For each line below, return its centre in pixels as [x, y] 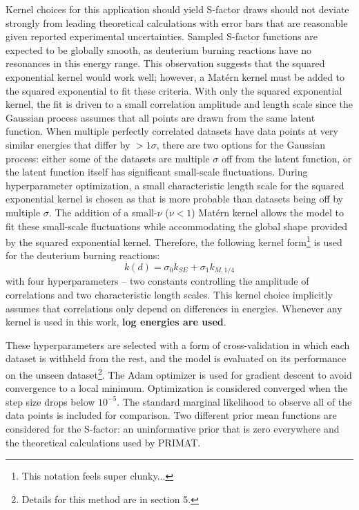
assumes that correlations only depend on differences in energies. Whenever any [174, 308]
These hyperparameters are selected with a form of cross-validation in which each [178, 344]
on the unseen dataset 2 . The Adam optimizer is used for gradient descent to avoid [179, 373]
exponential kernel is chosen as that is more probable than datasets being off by [175, 199]
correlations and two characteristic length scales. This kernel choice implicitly [169, 294]
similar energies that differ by [68, 144]
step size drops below [50, 401]
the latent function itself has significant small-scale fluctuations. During [157, 172]
